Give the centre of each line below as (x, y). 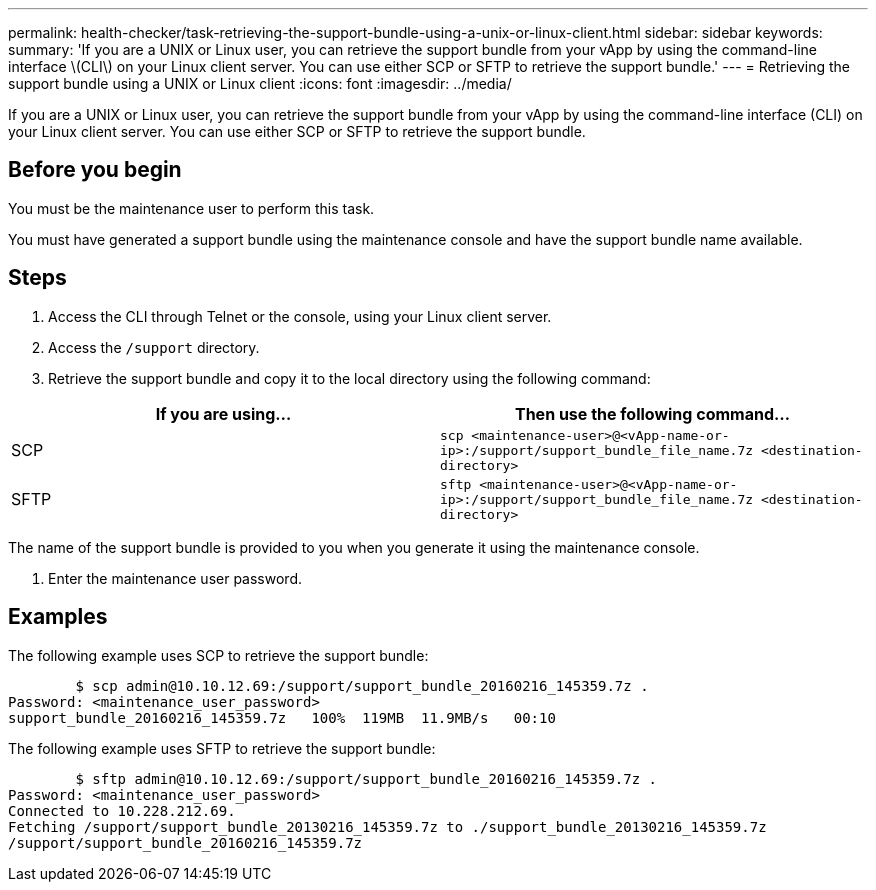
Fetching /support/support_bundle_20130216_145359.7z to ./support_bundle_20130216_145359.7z (387, 826)
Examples (58, 617)
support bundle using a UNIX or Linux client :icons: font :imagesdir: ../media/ (260, 83)
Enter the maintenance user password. (175, 578)
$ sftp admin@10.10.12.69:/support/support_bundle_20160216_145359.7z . (366, 778)
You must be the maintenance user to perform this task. (191, 208)
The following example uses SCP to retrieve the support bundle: (218, 655)
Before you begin (95, 170)
